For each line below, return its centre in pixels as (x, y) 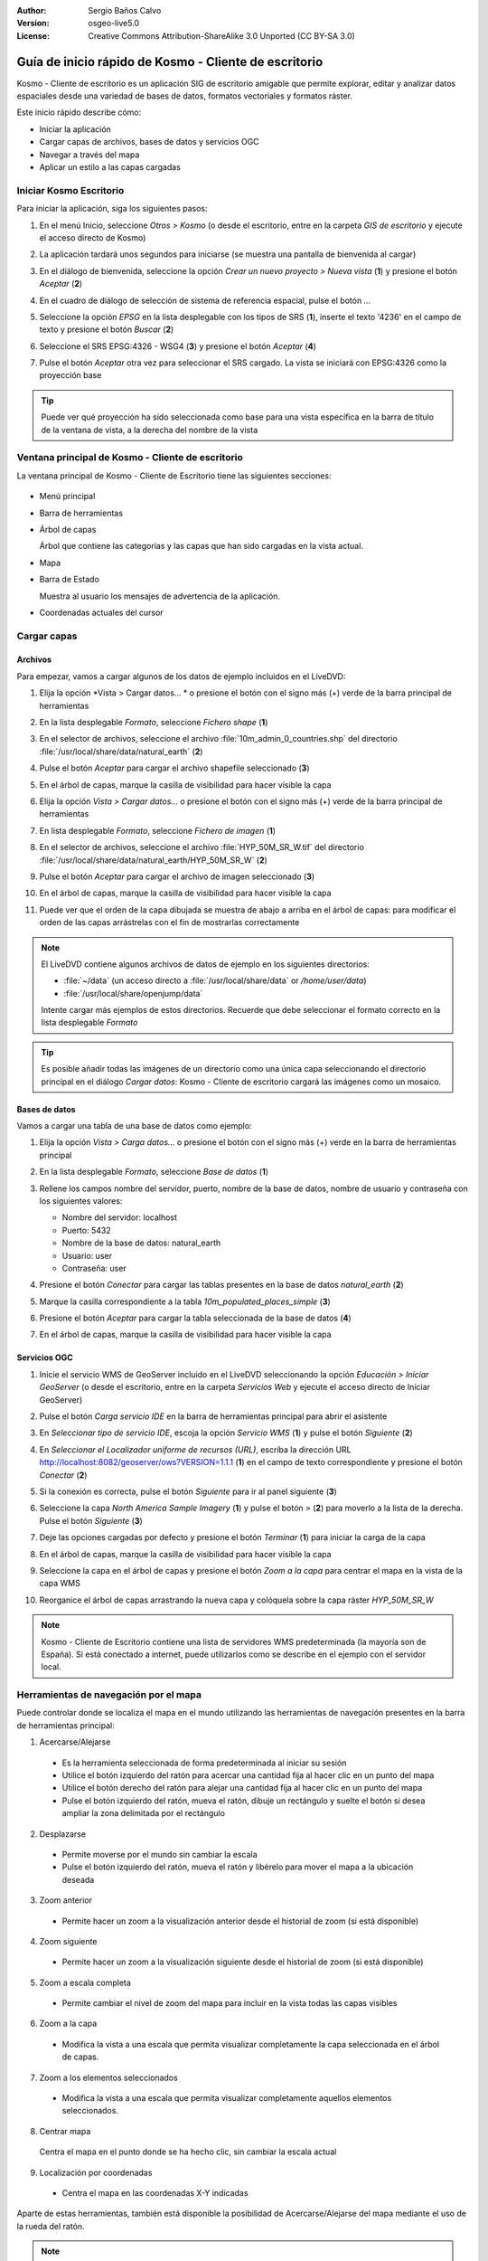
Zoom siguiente (68, 1941)
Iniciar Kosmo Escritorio (70, 190)
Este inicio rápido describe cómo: (79, 112)
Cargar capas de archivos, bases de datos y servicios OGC (149, 142)
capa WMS (60, 1584)
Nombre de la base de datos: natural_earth (141, 1243)
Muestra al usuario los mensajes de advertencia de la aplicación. (160, 596)
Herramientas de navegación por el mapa (109, 1695)
